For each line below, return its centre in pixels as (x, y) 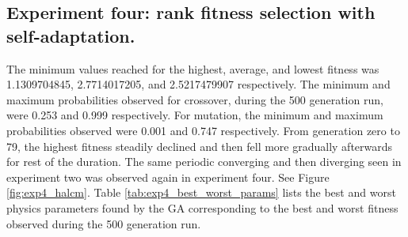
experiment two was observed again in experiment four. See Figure (168, 177)
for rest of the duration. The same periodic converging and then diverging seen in (204, 162)
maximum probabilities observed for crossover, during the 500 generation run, (195, 99)
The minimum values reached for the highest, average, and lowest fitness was (193, 68)
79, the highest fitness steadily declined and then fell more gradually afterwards (200, 146)
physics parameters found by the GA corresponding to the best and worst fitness (202, 207)
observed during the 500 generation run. (104, 223)
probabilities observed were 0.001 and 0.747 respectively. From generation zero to (203, 130)
